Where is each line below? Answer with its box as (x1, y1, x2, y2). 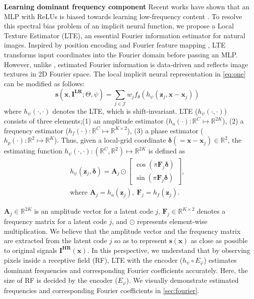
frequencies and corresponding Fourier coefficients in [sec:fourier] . (4, 285, 200, 296)
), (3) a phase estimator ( (127, 125, 203, 135)
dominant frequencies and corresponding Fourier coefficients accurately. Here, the (4, 265, 248, 275)
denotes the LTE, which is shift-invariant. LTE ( (52, 105, 198, 116)
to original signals (4, 245, 57, 255)
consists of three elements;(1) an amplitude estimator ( (4, 116, 169, 126)
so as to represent (114, 235, 167, 246)
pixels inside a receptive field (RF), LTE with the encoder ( (4, 254, 183, 265)
